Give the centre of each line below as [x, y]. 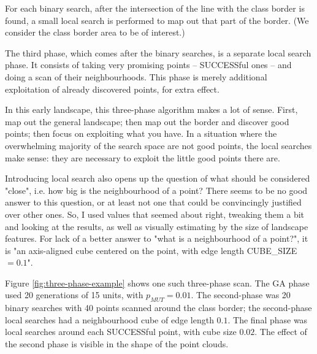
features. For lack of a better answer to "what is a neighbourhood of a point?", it [157, 238]
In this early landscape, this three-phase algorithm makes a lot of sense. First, [151, 110]
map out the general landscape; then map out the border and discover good [147, 121]
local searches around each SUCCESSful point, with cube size [121, 332]
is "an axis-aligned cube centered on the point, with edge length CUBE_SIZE [151, 250]
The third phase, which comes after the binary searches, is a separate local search [158, 52]
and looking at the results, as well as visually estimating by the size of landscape [157, 226]
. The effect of [281, 332]
